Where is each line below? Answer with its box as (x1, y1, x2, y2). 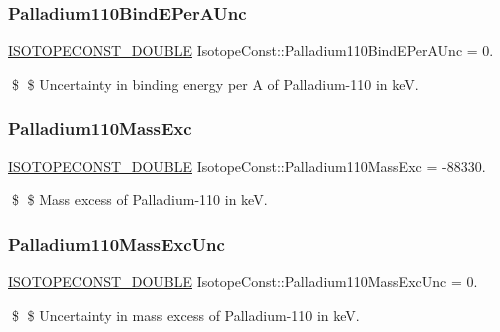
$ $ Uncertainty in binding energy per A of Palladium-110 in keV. (11, 73, 419, 94)
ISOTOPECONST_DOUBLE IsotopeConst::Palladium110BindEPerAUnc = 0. (8, 40, 494, 61)
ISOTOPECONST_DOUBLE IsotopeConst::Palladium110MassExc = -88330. (8, 155, 486, 176)
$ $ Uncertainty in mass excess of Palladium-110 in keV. (11, 304, 360, 325)
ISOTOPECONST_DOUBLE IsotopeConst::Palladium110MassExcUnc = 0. (8, 271, 478, 292)
